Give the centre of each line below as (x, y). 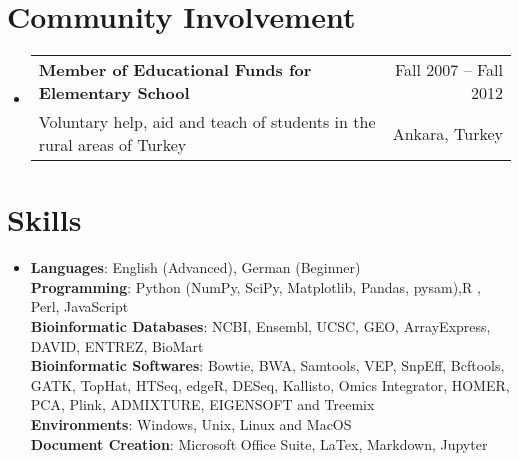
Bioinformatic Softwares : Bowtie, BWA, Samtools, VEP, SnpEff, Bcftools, (267, 365)
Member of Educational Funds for (175, 70)
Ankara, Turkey (447, 133)
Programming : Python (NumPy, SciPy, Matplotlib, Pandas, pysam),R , (255, 286)
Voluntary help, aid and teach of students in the (207, 122)
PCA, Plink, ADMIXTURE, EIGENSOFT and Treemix (202, 404)
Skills (44, 219)
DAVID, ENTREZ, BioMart (117, 345)
